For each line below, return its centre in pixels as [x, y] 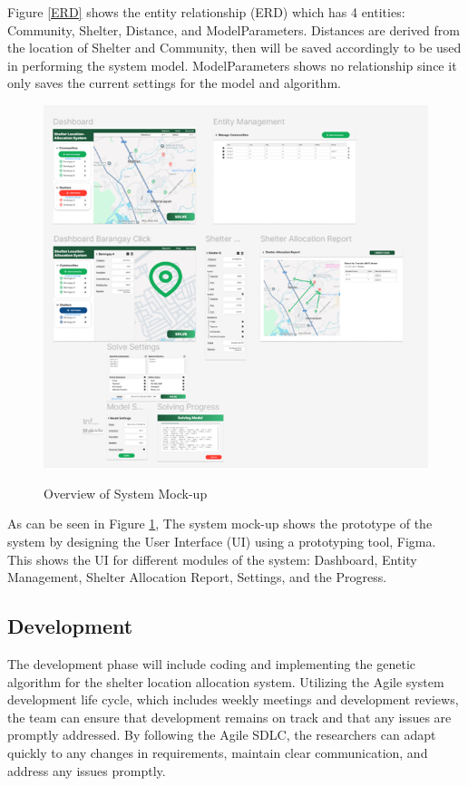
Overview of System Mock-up [126, 493]
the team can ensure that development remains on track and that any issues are [229, 717]
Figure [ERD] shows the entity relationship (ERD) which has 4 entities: [206, 12]
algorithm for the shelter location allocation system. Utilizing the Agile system [226, 681]
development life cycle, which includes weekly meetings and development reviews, [233, 699]
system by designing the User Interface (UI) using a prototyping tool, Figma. [222, 541]
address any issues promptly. [87, 770]
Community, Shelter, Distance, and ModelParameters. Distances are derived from [234, 29]
